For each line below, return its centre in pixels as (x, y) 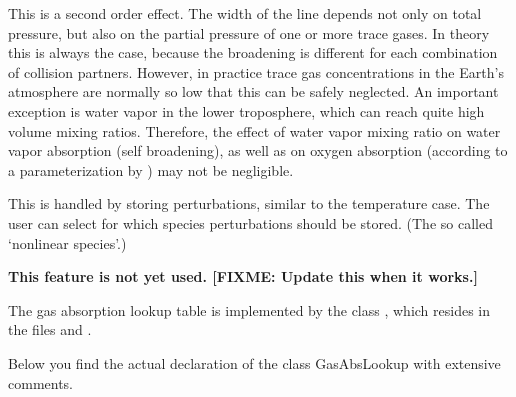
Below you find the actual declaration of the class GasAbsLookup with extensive (254, 362)
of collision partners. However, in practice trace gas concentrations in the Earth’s (256, 71)
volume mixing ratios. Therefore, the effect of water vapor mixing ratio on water (254, 130)
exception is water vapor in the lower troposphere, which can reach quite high (246, 110)
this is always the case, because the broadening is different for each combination (253, 52)
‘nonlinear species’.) (67, 242)
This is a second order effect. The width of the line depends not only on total (245, 13)
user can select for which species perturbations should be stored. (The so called (250, 222)
